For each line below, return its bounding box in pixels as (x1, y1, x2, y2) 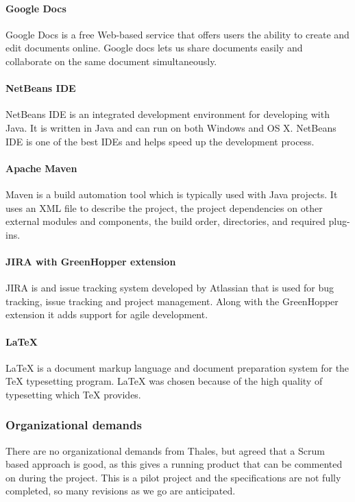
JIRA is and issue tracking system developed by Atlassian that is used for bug (5, 280, 334, 295)
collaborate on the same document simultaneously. (5, 53, 217, 68)
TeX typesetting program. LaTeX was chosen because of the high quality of (5, 374, 323, 388)
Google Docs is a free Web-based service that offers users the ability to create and (5, 27, 350, 41)
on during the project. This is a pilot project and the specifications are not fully (5, 470, 341, 484)
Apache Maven (5, 160, 77, 175)
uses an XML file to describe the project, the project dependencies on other (5, 200, 323, 215)
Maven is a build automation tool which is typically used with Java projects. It (5, 187, 338, 201)
